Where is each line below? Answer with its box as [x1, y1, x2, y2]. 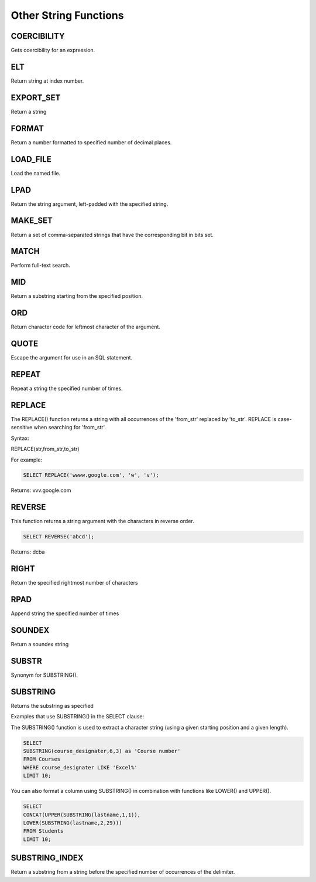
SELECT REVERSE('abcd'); [23, 534, 95, 540]
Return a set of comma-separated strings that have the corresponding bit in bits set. [11, 231, 214, 238]
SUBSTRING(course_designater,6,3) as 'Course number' [23, 748, 181, 755]
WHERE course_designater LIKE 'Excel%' [23, 764, 138, 771]
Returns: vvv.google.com [11, 487, 71, 494]
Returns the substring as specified [11, 702, 94, 709]
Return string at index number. [11, 77, 84, 84]
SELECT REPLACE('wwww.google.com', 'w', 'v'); [23, 472, 159, 479]
